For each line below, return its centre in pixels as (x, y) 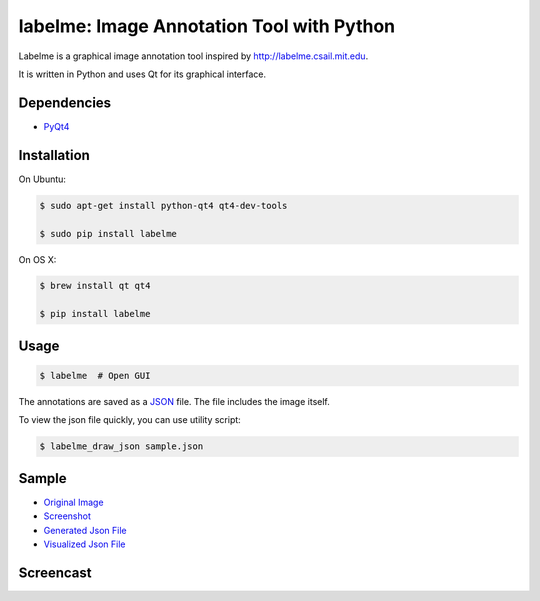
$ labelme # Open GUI (95, 375)
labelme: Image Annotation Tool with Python (206, 26)
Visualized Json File (84, 544)
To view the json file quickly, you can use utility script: (130, 420)
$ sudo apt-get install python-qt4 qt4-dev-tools (163, 205)
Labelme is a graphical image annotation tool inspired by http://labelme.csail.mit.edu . (193, 56)
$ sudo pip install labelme (108, 233)
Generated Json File (85, 530)
